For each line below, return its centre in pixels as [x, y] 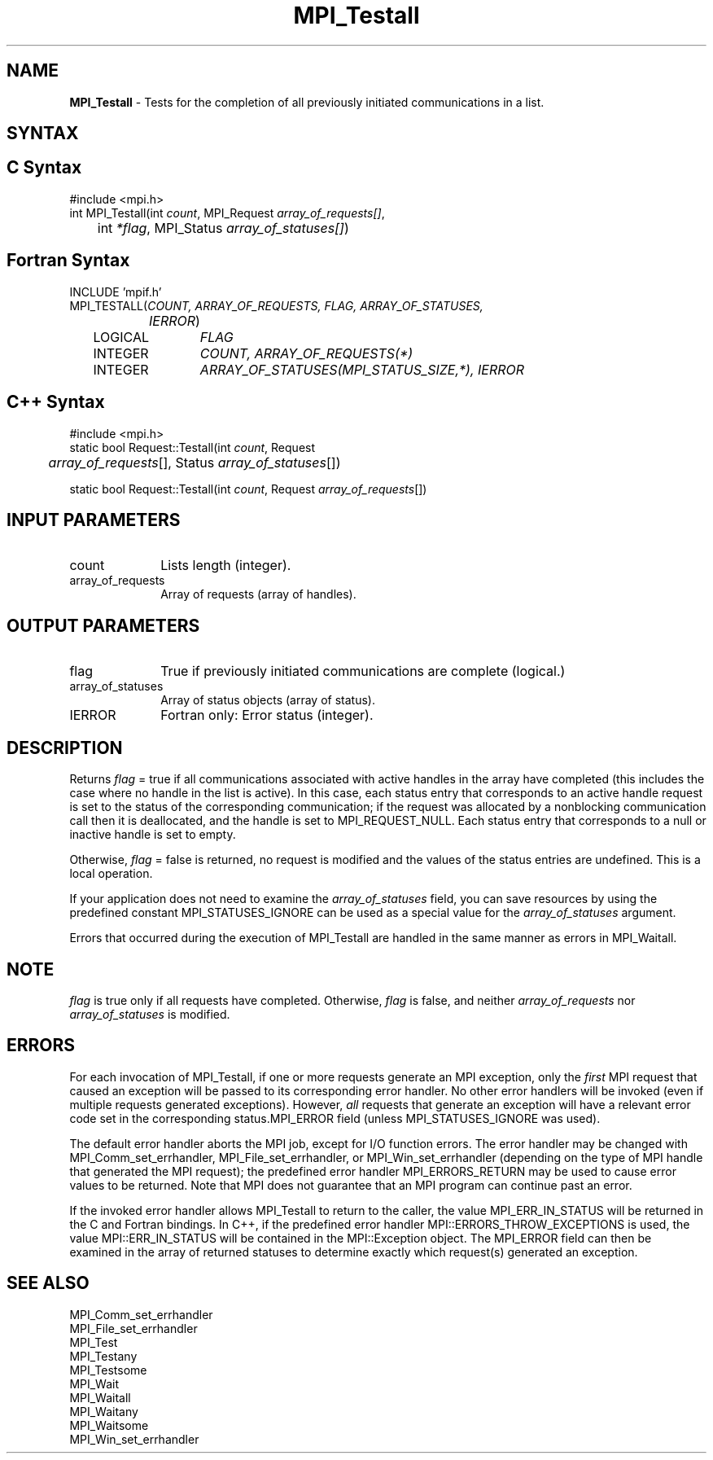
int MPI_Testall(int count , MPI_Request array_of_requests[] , [227, 213]
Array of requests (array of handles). [258, 594]
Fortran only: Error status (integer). [267, 715]
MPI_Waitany [104, 1411]
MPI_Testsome [108, 1370]
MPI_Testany [103, 1356]
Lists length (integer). [226, 566]
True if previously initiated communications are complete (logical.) [363, 671]
